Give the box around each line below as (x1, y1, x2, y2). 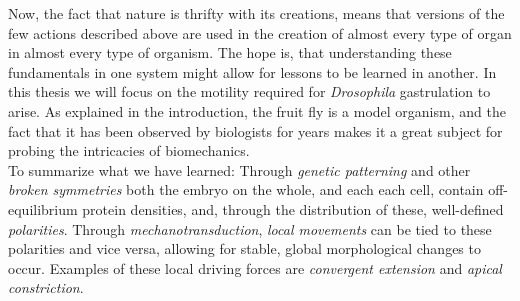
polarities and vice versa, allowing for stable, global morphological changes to (8, 238, 481, 259)
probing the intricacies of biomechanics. (8, 140, 250, 161)
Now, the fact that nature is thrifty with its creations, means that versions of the (8, 3, 505, 23)
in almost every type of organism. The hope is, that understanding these (8, 42, 452, 63)
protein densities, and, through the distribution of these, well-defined (82, 198, 504, 219)
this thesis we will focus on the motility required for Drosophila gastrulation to (8, 81, 491, 102)
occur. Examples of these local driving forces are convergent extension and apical (8, 257, 502, 278)
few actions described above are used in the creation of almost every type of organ (8, 22, 512, 43)
